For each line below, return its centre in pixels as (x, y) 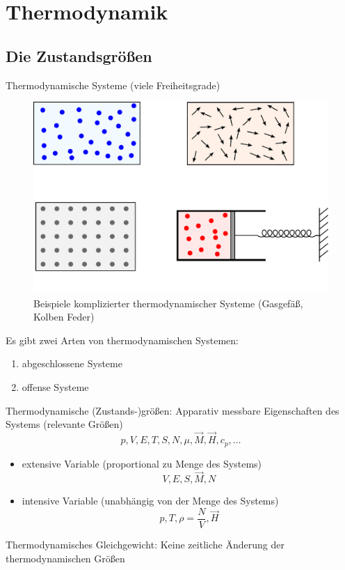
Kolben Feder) (64, 317)
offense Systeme (55, 387)
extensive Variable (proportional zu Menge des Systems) (142, 463)
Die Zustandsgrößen (79, 55)
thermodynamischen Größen (65, 558)
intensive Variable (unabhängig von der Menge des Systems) (150, 501)
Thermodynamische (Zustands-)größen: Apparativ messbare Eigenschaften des (172, 410)
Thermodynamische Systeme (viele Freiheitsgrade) (113, 85)
